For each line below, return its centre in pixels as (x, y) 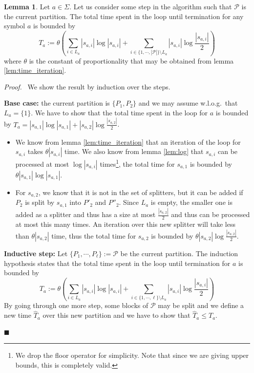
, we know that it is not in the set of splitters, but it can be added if (141, 192)
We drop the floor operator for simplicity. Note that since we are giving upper (132, 355)
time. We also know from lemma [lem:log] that (134, 151)
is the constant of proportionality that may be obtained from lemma (131, 60)
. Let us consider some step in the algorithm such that (151, 6)
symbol (15, 26)
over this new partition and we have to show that (116, 315)
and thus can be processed (211, 214)
